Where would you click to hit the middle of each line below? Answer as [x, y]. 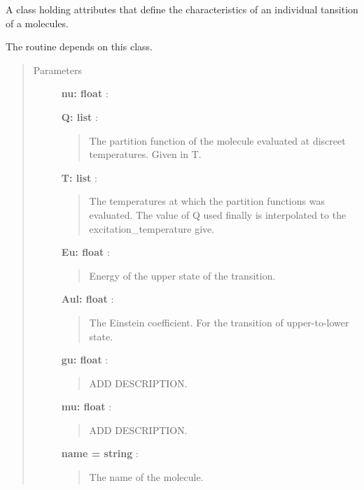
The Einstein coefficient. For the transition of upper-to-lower [219, 322]
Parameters [57, 70]
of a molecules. [37, 23]
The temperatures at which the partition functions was [207, 201]
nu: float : [85, 93]
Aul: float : [87, 299]
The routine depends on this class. [79, 46]
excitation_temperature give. [152, 228]
